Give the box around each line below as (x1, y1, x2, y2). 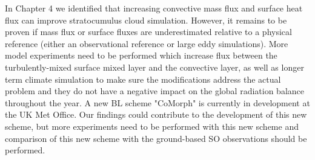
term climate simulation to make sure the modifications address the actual (5, 72, 281, 85)
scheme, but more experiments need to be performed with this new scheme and (5, 120, 299, 132)
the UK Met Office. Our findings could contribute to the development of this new (5, 108, 307, 121)
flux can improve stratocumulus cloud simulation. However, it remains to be (5, 13, 287, 26)
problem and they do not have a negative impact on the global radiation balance (5, 85, 304, 97)
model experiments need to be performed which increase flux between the (5, 49, 277, 62)
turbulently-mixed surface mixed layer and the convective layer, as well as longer (5, 60, 304, 73)
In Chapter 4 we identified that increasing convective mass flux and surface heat (5, 2, 303, 14)
